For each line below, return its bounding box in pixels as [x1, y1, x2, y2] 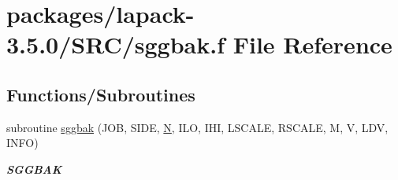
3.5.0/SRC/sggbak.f [6, 28, 225, 61]
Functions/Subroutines [6, 82, 195, 106]
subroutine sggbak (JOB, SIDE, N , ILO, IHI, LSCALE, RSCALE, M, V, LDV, [6, 119, 389, 135]
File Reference [232, 28, 392, 61]
